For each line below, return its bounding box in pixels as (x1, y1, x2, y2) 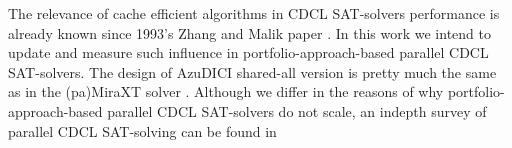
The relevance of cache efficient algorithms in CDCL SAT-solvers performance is (8, 3, 500, 23)
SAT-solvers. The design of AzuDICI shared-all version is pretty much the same (8, 61, 497, 82)
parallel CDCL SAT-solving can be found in (8, 120, 277, 141)
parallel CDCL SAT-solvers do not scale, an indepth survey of (107, 100, 487, 121)
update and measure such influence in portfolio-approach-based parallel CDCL (8, 42, 489, 63)
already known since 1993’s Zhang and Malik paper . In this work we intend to (8, 22, 491, 43)
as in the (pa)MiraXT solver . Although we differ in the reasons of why (8, 81, 444, 102)
